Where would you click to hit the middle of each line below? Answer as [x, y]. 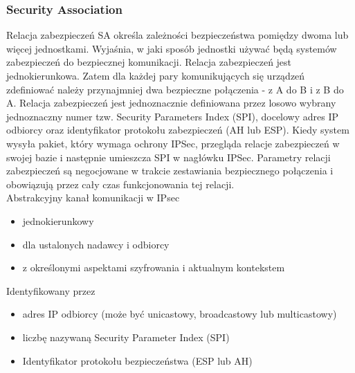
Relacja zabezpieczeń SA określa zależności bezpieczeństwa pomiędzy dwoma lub [177, 35]
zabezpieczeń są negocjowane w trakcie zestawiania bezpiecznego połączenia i [170, 171]
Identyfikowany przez [51, 290]
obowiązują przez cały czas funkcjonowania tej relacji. [120, 184]
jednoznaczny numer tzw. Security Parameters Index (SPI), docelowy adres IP [173, 116]
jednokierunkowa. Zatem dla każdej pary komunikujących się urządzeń [156, 75]
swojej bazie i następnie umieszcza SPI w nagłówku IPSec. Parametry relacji [169, 157]
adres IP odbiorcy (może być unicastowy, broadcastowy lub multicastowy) [180, 314]
